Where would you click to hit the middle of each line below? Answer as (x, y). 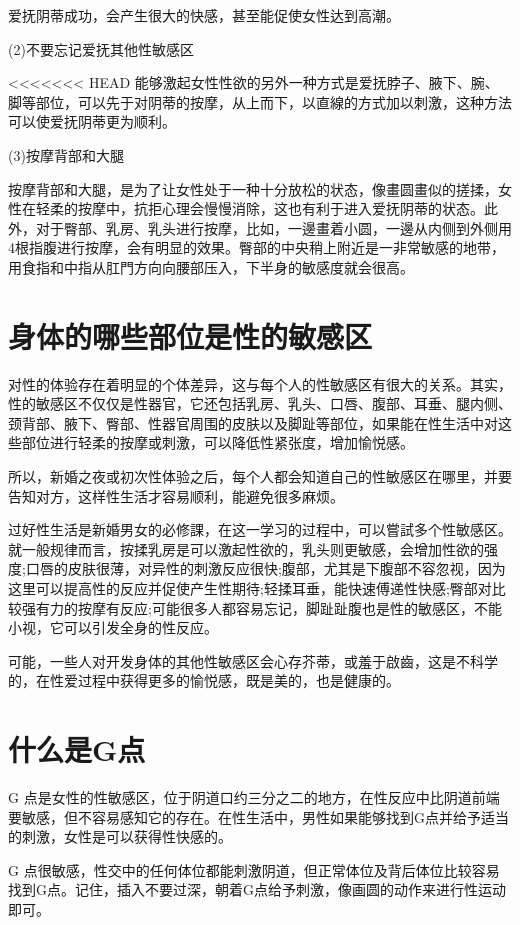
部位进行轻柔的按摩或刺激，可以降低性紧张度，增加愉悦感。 (217, 442)
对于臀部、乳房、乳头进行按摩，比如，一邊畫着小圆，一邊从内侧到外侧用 (273, 227)
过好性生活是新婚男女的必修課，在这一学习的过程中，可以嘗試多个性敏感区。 (260, 529)
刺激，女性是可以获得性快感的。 (126, 836)
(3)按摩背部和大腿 (66, 154)
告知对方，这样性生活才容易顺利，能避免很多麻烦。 (176, 495)
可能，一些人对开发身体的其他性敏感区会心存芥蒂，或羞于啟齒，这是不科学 (253, 660)
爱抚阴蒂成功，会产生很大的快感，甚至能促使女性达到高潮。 (204, 15)
